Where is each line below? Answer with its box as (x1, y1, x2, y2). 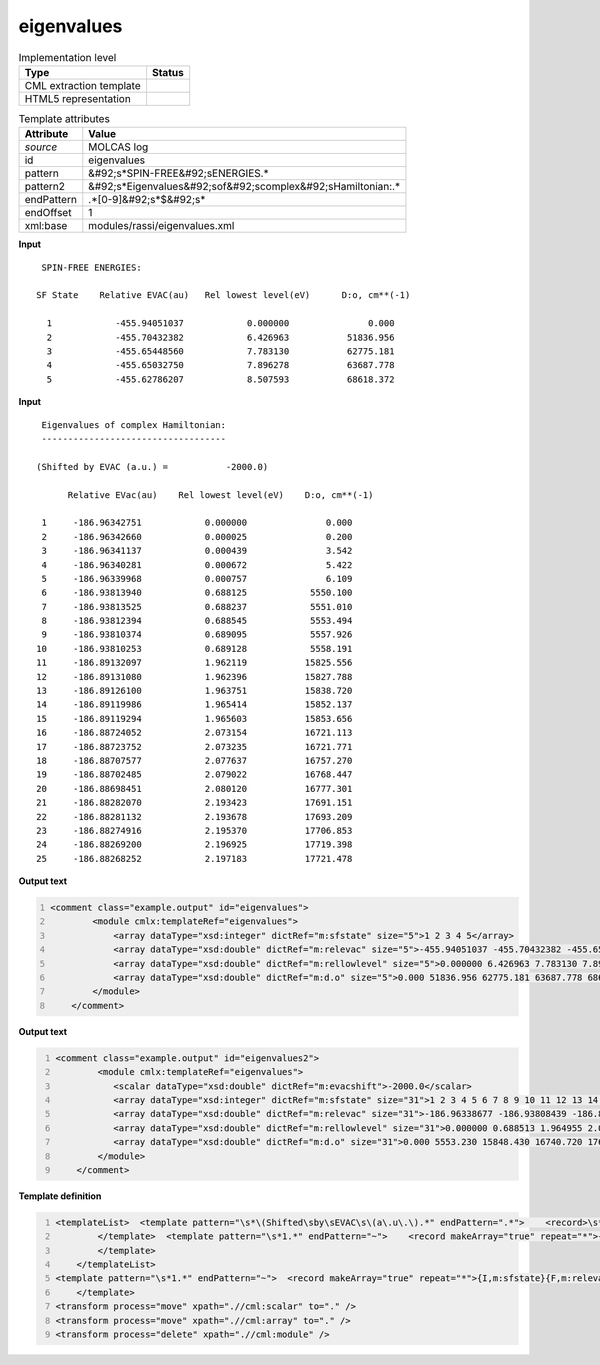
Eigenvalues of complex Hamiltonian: (41, 419, 227, 430)
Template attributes (18, 112, 110, 126)
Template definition (18, 1190, 102, 1202)
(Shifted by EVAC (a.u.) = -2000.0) (36, 461, 269, 472)
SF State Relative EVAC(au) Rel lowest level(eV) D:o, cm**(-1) (36, 290, 411, 301)
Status (151, 65, 184, 79)
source (24, 140, 58, 154)
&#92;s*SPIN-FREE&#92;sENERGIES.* (88, 166, 269, 180)
